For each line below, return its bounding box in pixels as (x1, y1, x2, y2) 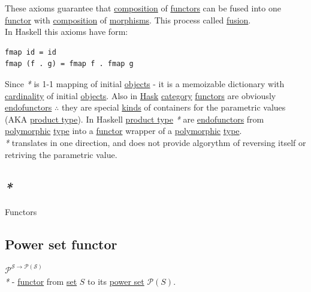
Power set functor (5, 235, 117, 254)
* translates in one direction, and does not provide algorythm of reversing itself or (5, 136, 306, 148)
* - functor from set (5, 275, 77, 288)
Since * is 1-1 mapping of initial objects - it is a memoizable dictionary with (5, 77, 285, 90)
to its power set (87, 275, 144, 288)
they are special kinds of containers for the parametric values (61, 101, 286, 114)
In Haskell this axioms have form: (5, 25, 128, 38)
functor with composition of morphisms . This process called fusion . (5, 13, 251, 26)
